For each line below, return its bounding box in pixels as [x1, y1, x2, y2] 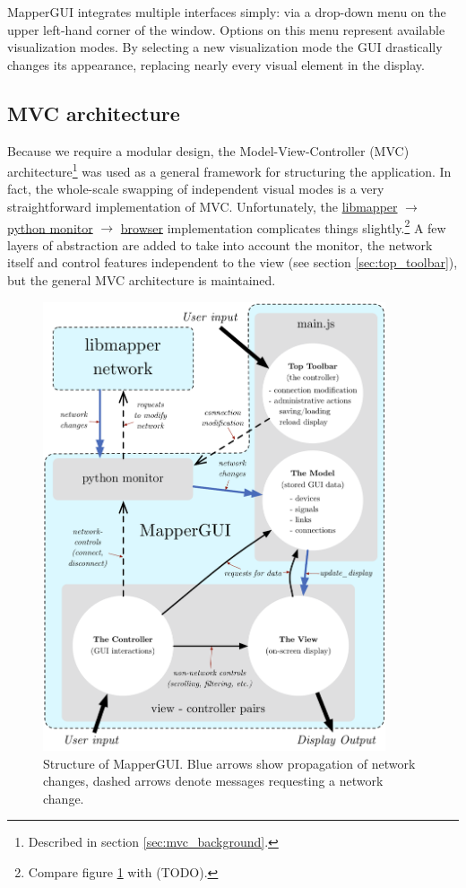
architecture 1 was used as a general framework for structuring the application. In [7, 160, 452, 180]
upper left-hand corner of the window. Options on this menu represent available [7, 20, 445, 39]
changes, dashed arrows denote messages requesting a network [43, 771, 384, 790]
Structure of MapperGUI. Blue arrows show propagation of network [43, 753, 416, 772]
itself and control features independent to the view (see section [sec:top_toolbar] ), [7, 253, 458, 272]
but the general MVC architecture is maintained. [7, 271, 276, 290]
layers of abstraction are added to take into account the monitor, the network [7, 235, 433, 254]
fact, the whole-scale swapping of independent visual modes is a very [7, 179, 384, 198]
